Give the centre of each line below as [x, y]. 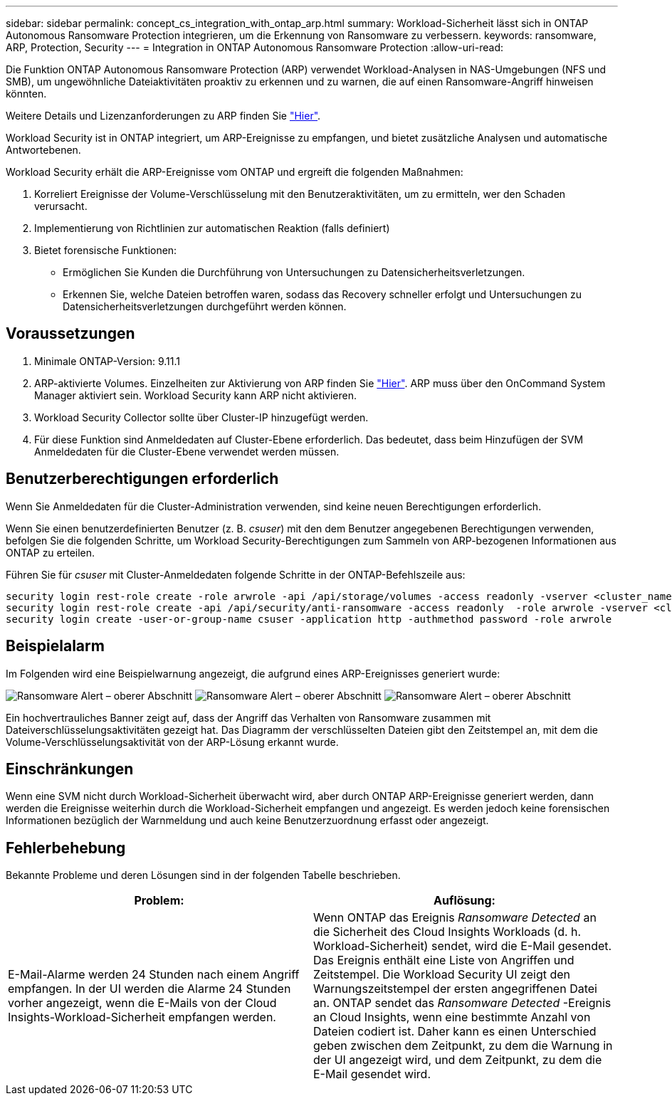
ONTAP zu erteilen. [51, 552]
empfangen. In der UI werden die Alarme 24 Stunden [149, 989]
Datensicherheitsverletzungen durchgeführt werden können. [205, 306]
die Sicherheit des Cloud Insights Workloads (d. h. [447, 932]
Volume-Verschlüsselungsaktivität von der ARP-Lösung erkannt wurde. [172, 742]
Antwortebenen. [43, 150]
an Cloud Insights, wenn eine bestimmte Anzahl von [452, 1017]
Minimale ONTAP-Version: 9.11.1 [107, 361]
